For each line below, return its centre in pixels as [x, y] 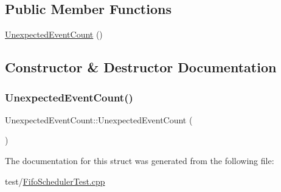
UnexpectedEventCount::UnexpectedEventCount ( [99, 119]
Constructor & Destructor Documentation [141, 67]
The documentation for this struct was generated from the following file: [140, 160]
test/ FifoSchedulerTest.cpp [55, 181]
